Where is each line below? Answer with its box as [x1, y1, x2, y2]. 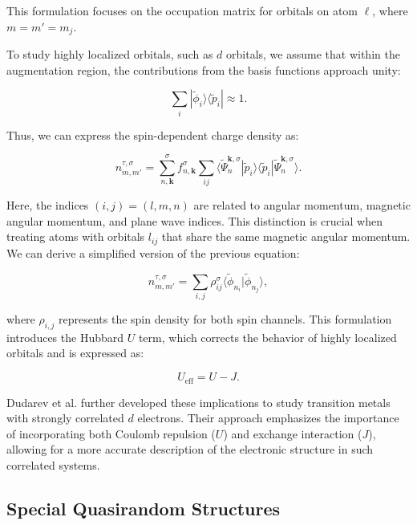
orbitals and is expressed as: [6, 344, 144, 361]
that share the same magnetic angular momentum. [161, 228, 411, 245]
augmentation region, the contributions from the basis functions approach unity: [6, 61, 401, 78]
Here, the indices [6, 197, 89, 214]
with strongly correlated [6, 409, 124, 426]
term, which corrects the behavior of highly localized [138, 328, 397, 345]
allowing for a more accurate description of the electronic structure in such [6, 441, 374, 458]
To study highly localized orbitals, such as [6, 46, 213, 63]
